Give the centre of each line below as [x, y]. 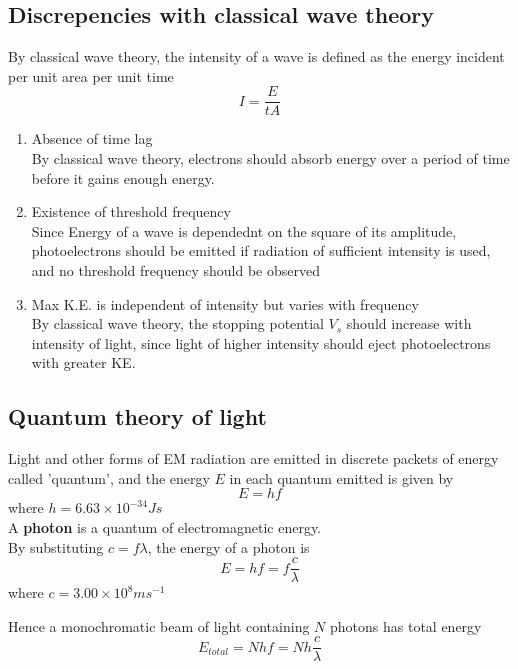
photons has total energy [406, 625]
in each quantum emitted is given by [341, 477]
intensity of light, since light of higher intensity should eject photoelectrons [261, 342]
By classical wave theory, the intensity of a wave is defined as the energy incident [256, 56]
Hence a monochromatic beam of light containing [159, 625]
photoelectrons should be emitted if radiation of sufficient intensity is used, [261, 250]
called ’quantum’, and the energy [109, 477]
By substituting [56, 546]
